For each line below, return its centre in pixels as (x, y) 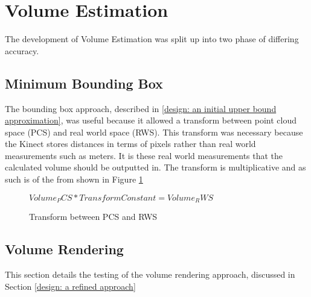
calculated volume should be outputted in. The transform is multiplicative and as (155, 167)
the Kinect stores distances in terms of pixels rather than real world (130, 144)
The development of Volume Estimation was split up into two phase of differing (152, 39)
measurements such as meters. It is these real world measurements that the (144, 155)
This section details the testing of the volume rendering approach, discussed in (150, 274)
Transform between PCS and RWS (93, 217)
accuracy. (22, 50)
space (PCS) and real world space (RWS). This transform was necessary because (154, 132)
